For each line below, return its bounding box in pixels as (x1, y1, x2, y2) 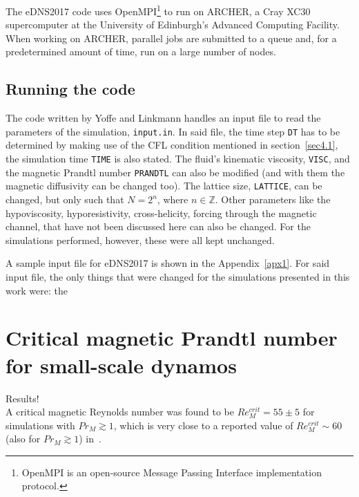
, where (157, 192, 188, 207)
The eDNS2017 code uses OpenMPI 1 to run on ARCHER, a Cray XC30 (6, 2, 311, 18)
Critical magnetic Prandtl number (6, 323, 338, 352)
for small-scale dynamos (6, 350, 237, 379)
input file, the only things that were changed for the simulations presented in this (6, 270, 350, 284)
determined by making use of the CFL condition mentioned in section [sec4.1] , (6, 138, 338, 152)
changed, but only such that (6, 192, 124, 207)
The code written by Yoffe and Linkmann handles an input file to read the (6, 111, 321, 125)
